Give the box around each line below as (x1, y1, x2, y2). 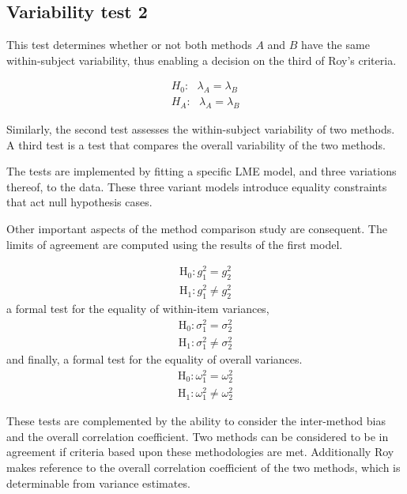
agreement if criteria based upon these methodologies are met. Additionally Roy (6, 443, 394, 460)
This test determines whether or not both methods (6, 36, 252, 53)
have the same (301, 36, 370, 53)
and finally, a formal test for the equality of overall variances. (6, 351, 303, 368)
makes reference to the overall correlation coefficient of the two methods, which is (6, 459, 401, 476)
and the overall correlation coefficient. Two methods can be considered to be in (6, 428, 389, 444)
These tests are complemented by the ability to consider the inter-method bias (6, 413, 386, 429)
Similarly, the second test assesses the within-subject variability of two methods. (6, 121, 395, 138)
